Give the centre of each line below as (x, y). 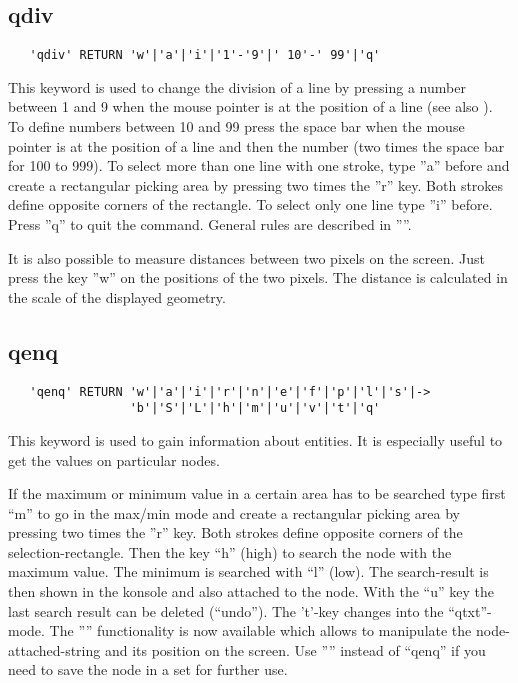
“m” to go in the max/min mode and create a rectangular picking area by (234, 512)
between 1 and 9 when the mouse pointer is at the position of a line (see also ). (250, 106)
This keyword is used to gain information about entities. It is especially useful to (255, 439)
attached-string (54, 649)
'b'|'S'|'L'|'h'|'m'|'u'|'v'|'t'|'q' (255, 408)
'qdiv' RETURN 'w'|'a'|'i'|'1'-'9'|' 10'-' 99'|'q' (205, 55)
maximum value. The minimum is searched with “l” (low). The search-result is (248, 571)
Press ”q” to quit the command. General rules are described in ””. (210, 224)
